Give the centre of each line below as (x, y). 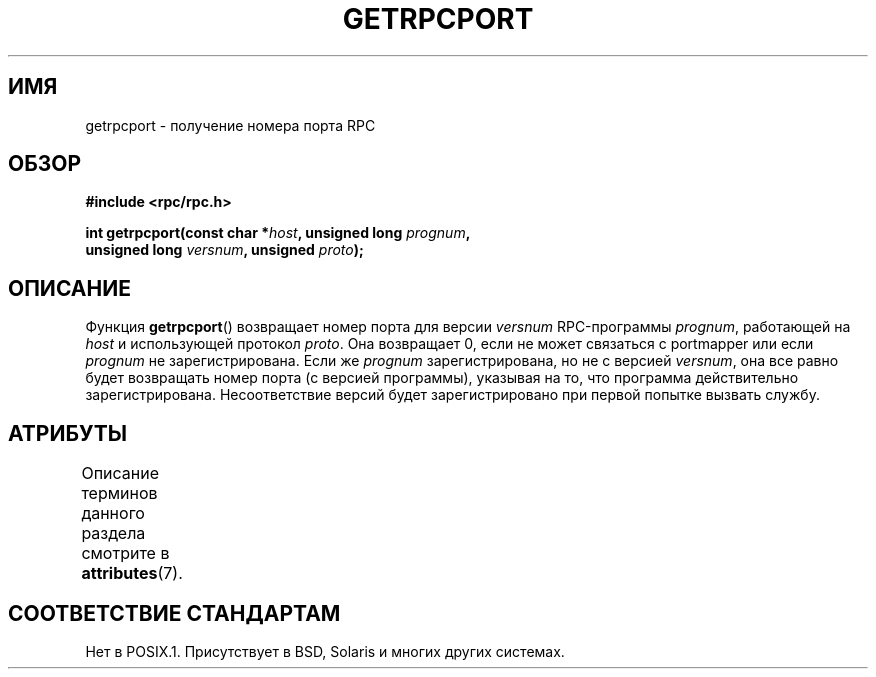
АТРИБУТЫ (68, 433)
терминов (119, 493)
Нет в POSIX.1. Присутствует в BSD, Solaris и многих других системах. (325, 651)
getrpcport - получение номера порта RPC (230, 125)
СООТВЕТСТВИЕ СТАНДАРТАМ (174, 613)
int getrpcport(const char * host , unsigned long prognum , (278, 233)
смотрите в (125, 553)
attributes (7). (132, 573)
